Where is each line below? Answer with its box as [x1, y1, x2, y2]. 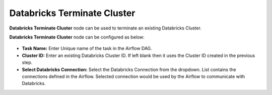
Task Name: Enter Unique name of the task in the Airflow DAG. [22, 45, 152, 51]
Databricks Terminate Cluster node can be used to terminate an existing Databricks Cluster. [9, 25, 201, 31]
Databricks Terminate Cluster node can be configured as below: [9, 34, 145, 40]
